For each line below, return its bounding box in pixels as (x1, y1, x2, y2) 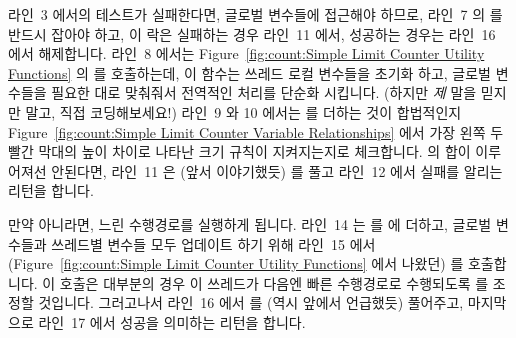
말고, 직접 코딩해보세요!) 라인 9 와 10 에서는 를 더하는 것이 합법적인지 (25, 101, 462, 122)
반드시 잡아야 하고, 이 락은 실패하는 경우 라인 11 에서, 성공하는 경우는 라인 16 (8, 23, 496, 44)
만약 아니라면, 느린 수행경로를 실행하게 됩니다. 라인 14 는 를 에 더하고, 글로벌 (8, 213, 492, 234)
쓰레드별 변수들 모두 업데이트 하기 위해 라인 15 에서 (51, 233, 376, 254)
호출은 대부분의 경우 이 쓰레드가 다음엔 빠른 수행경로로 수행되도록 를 (59, 272, 489, 293)
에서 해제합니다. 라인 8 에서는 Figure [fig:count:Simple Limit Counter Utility (8, 43, 485, 64)
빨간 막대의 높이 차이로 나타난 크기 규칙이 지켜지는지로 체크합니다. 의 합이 (8, 141, 471, 162)
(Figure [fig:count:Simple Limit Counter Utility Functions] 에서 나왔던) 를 (8, 253, 464, 274)
